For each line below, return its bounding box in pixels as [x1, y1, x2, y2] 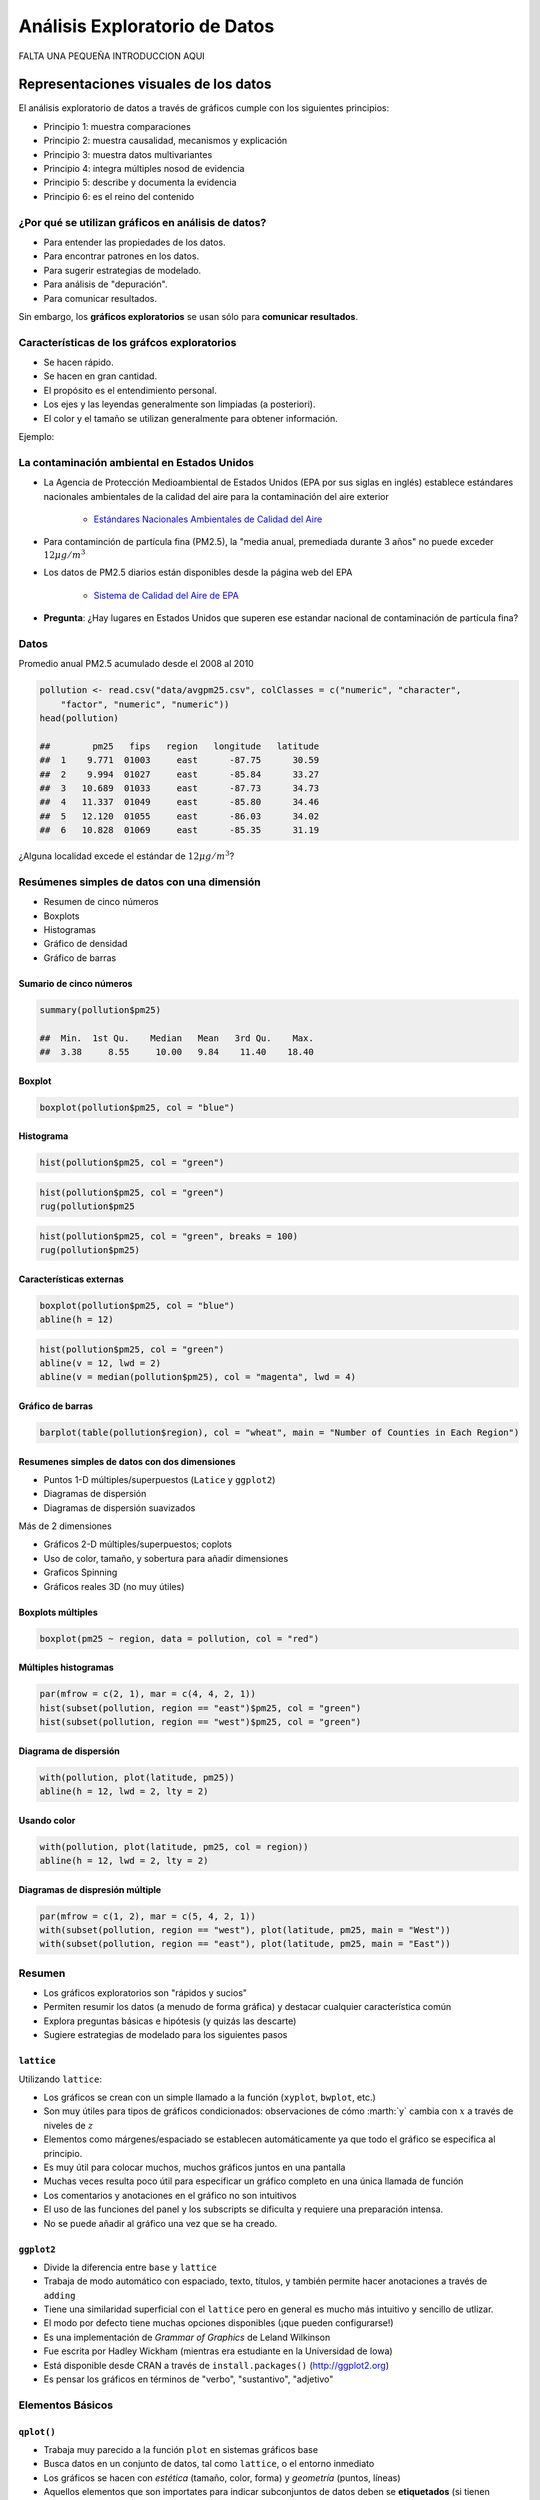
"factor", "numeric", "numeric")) [60, 698, 230, 710]
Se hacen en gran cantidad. [43, 370, 158, 382]
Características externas [18, 1273, 124, 1285]
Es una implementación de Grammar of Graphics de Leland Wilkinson [43, 2331, 331, 2343]
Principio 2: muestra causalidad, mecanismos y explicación [43, 135, 288, 147]
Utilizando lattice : [18, 2073, 103, 2085]
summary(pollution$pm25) [39, 1004, 162, 1015]
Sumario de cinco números [18, 977, 133, 989]
